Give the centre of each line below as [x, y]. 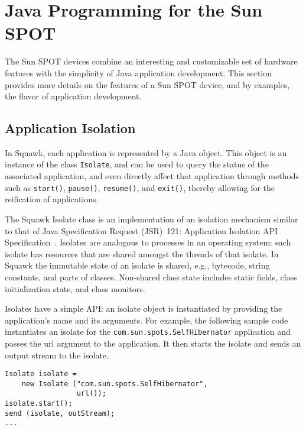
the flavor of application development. [73, 96]
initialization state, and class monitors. [75, 288]
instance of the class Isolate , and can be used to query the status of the [137, 164]
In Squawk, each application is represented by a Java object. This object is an [146, 152]
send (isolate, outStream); [60, 413]
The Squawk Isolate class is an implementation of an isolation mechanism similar [152, 219]
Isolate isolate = [41, 374]
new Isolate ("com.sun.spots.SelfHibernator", [115, 384]
